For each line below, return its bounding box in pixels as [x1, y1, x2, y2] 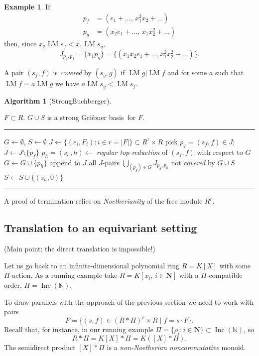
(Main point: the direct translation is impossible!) [4, 243, 155, 254]
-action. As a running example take [9, 270, 118, 280]
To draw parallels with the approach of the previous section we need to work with [4, 296, 254, 307]
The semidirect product [4, 342, 76, 352]
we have [55, 78, 80, 89]
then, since [4, 38, 37, 49]
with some [219, 260, 251, 270]
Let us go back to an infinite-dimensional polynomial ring [4, 260, 179, 270]
